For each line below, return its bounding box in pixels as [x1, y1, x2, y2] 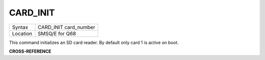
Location [12, 30, 32, 37]
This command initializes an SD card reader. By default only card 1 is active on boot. [9, 39, 179, 45]
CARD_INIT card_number [37, 24, 95, 30]
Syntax [12, 24, 28, 30]
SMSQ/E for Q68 [37, 30, 76, 37]
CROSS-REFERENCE [9, 48, 52, 54]
